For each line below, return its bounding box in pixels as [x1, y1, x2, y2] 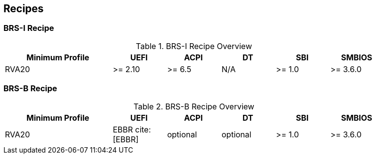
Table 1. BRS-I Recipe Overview [136, 41, 252, 51]
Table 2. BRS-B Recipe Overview [133, 101, 254, 111]
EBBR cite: [113, 124, 151, 134]
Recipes [3, 2, 44, 15]
